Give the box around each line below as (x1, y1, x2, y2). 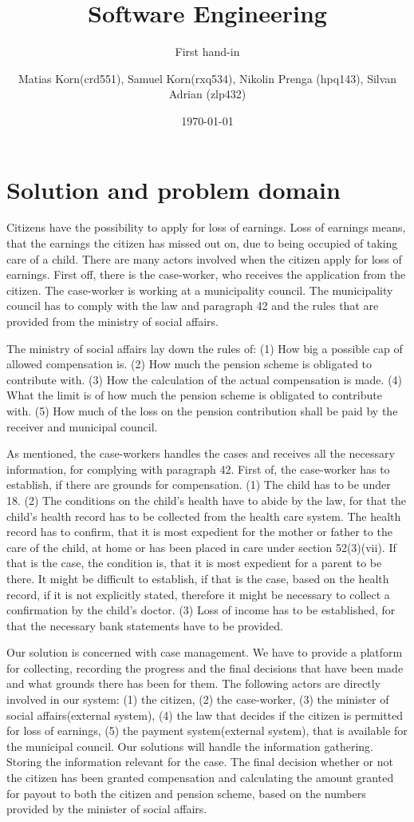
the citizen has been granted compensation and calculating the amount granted (6, 769, 394, 786)
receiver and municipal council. (6, 418, 158, 435)
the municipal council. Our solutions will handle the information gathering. (6, 737, 374, 754)
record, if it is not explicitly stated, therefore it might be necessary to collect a (6, 586, 390, 602)
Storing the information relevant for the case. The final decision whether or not (6, 753, 393, 770)
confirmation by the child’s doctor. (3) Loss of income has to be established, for (6, 602, 396, 618)
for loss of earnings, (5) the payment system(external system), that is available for (6, 722, 408, 739)
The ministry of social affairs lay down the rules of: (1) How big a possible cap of (6, 340, 403, 356)
